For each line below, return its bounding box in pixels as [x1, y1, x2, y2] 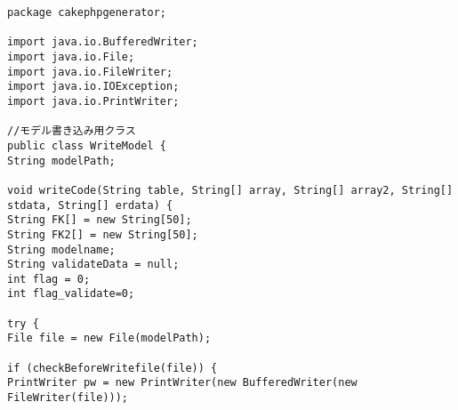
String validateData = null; [7, 258, 180, 271]
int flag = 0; [7, 272, 91, 285]
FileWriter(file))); [7, 391, 129, 405]
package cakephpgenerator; [7, 6, 166, 19]
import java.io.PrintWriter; [7, 94, 180, 108]
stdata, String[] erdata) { [7, 198, 173, 212]
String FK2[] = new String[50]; [7, 228, 198, 241]
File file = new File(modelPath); [7, 332, 212, 345]
